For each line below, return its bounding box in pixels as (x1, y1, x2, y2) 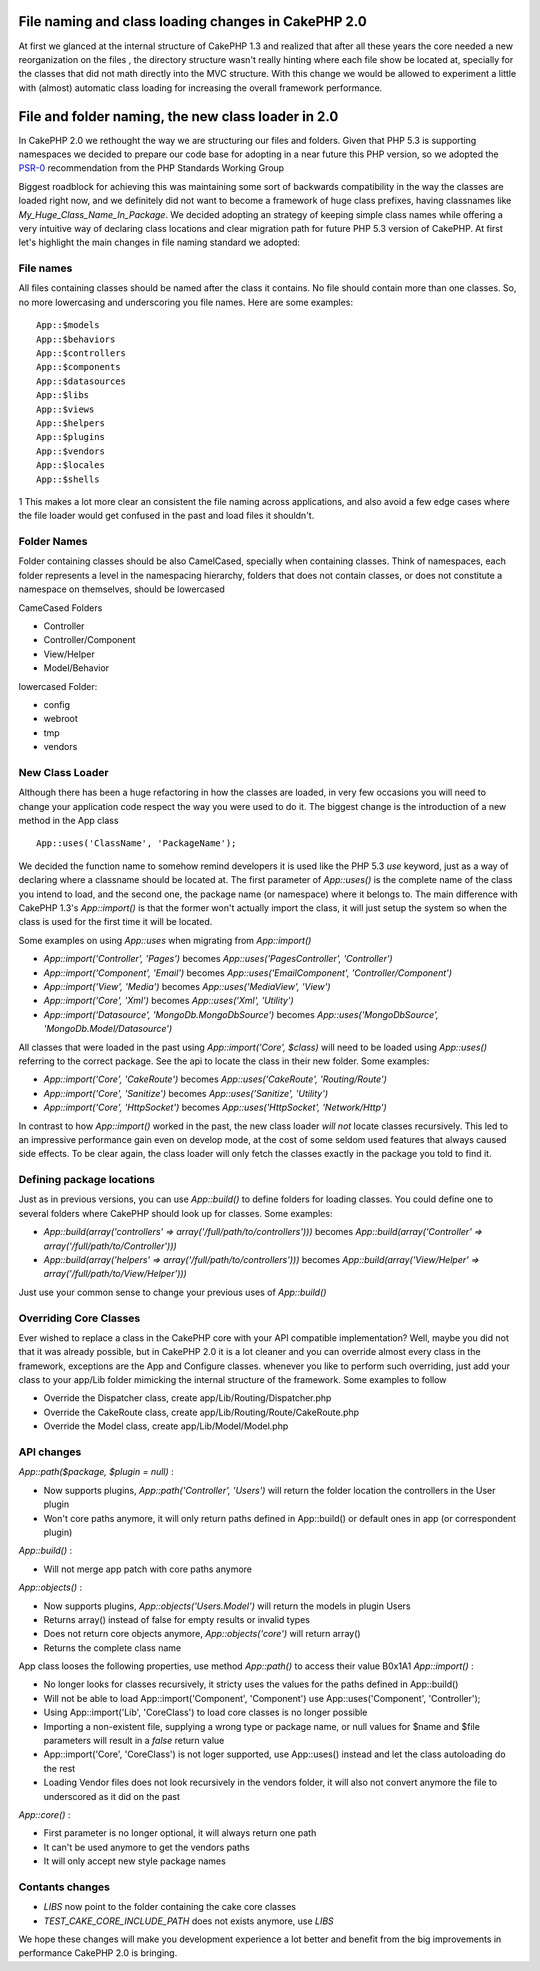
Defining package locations (18, 1173, 155, 1187)
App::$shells (36, 473, 100, 485)
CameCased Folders (18, 601, 103, 614)
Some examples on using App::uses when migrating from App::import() (18, 934, 312, 946)
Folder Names (18, 535, 88, 549)
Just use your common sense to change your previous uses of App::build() (18, 1286, 327, 1298)
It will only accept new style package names (43, 1855, 227, 1867)
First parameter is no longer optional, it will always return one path (43, 1827, 317, 1839)
